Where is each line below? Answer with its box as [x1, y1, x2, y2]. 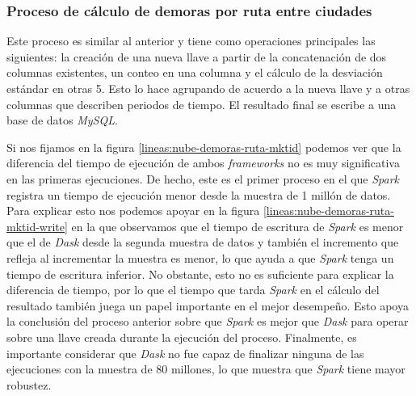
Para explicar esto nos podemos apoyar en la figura [6, 202, 260, 219]
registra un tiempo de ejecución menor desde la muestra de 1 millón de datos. [6, 186, 391, 203]
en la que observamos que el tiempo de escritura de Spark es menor [71, 217, 404, 234]
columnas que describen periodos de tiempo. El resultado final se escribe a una [6, 95, 397, 112]
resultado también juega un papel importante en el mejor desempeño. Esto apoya [6, 297, 409, 314]
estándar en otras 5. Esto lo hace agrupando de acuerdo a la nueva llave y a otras [6, 80, 410, 96]
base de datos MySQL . [6, 112, 118, 128]
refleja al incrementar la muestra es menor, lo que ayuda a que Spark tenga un [6, 249, 394, 266]
